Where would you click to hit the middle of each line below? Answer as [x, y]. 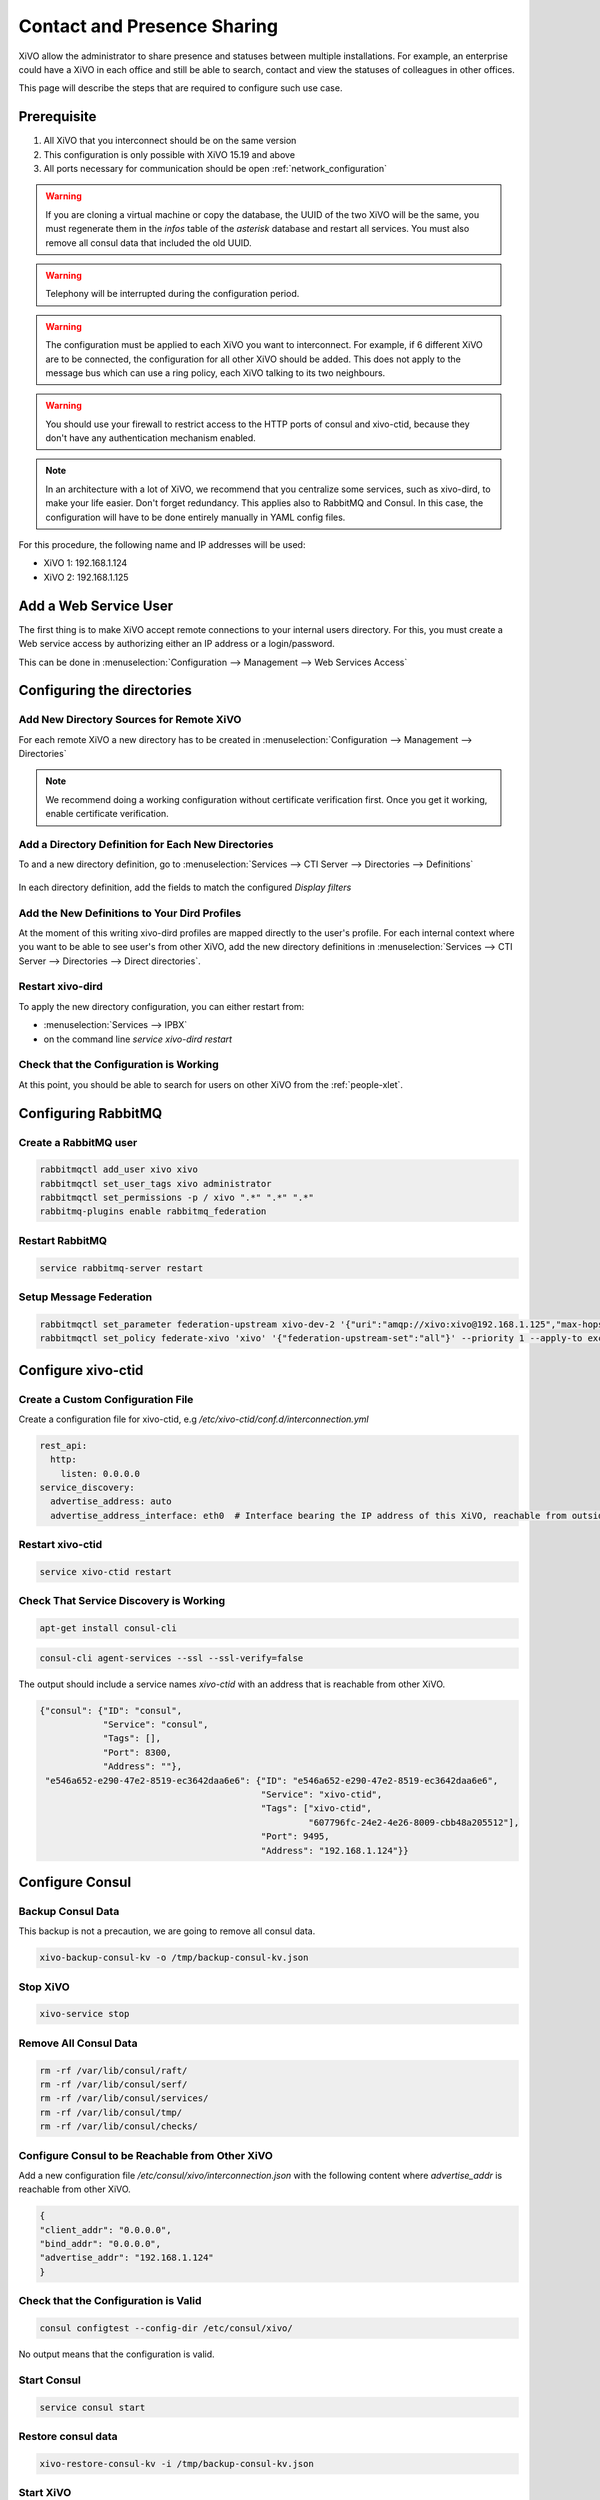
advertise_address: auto [111, 1501]
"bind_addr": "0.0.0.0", [100, 2244]
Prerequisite [57, 116]
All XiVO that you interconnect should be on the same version [170, 141]
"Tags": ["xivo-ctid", [316, 1808]
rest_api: [63, 1445]
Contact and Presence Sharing [148, 26]
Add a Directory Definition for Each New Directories [146, 844]
